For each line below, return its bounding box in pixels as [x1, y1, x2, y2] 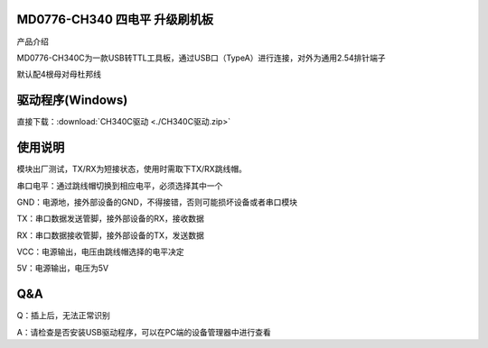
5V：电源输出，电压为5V [16, 262, 108, 274]
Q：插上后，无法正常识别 [16, 310, 110, 321]
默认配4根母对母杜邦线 [16, 69, 102, 80]
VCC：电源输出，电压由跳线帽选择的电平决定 [16, 246, 184, 257]
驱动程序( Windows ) [16, 93, 128, 108]
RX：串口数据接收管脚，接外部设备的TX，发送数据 [16, 230, 205, 241]
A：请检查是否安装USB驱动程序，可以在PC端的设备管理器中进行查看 [16, 326, 271, 337]
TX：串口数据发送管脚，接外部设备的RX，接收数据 [16, 213, 205, 224]
